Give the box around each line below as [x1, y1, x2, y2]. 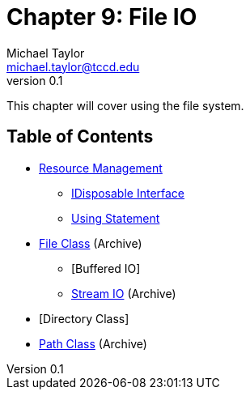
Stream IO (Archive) [71, 286, 176, 300]
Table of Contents [6, 126, 154, 147]
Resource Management [39, 160, 163, 175]
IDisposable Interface [71, 185, 185, 200]
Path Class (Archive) [39, 336, 147, 351]
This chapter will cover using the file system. [6, 98, 244, 113]
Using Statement [71, 211, 160, 225]
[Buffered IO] [71, 261, 141, 275]
